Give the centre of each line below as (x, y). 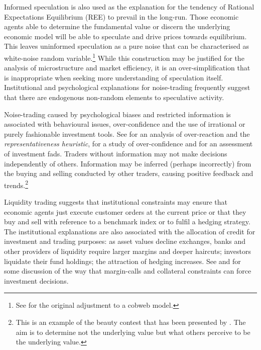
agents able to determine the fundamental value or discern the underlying (117, 26)
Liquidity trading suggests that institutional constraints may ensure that (116, 202)
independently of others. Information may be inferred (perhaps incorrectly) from (128, 163)
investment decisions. (36, 280)
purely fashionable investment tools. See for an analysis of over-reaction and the (127, 134)
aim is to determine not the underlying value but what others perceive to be (133, 332)
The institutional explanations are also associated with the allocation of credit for (130, 231)
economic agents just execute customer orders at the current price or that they (125, 211)
